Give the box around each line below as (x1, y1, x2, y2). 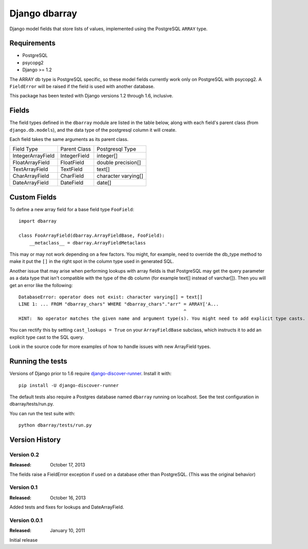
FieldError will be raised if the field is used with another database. (9, 84, 155, 90)
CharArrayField (12, 172, 49, 179)
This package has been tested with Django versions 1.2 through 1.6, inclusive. (9, 93, 174, 99)
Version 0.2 (9, 451, 40, 458)
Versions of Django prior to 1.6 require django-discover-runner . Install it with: (9, 371, 172, 377)
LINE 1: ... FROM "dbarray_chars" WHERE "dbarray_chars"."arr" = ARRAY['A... (18, 301, 219, 307)
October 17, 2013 (50, 462, 86, 468)
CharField (60, 172, 84, 179)
